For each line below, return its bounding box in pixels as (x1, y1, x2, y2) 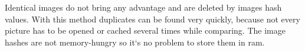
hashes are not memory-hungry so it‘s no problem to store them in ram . (5, 35, 265, 48)
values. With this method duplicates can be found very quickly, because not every (5, 12, 300, 25)
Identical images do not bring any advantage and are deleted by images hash (5, 1, 282, 13)
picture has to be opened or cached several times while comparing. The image (5, 24, 286, 37)
